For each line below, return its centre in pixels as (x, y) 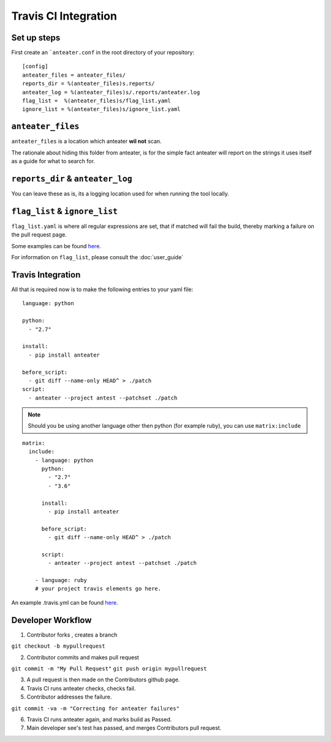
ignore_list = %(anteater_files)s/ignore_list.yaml (101, 109)
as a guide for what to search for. (53, 161)
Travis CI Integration (64, 16)
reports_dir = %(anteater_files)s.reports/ (89, 84)
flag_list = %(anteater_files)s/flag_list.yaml (97, 101)
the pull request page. (39, 235)
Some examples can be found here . (56, 246)
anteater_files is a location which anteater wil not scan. (86, 142)
